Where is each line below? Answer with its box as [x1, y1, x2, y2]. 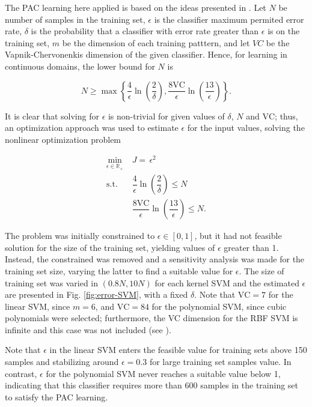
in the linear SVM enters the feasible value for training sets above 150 [49, 343, 307, 356]
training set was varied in [5, 276, 99, 289]
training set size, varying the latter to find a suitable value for [5, 264, 233, 277]
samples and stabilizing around [5, 355, 119, 368]
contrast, [5, 367, 37, 379]
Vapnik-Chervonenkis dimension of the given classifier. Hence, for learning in [5, 48, 287, 61]
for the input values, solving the [187, 121, 305, 134]
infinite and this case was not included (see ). [5, 323, 171, 336]
